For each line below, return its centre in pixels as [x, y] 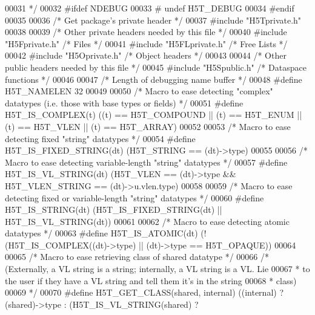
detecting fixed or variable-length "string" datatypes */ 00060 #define [134, 197]
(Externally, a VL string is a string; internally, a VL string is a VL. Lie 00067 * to [157, 269]
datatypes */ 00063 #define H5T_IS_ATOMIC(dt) [101, 233]
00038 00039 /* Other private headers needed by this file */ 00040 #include [146, 32]
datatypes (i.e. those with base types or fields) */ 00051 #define [124, 102]
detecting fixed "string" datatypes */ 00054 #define [100, 138]
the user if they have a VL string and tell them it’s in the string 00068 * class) [151, 280]
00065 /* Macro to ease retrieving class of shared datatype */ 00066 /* [137, 257]
